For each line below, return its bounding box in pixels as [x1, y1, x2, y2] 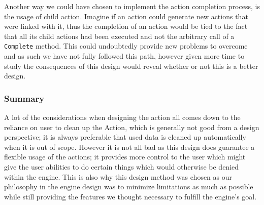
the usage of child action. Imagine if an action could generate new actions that [4, 11, 248, 21]
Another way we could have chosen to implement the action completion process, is [4, 1, 260, 11]
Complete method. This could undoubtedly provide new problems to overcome [4, 40, 248, 51]
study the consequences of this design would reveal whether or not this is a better [4, 60, 258, 71]
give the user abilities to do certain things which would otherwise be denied [4, 161, 239, 172]
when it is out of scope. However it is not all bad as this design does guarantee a [4, 141, 255, 152]
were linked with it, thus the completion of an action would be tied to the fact [4, 21, 248, 31]
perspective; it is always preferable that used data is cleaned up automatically [4, 132, 246, 142]
